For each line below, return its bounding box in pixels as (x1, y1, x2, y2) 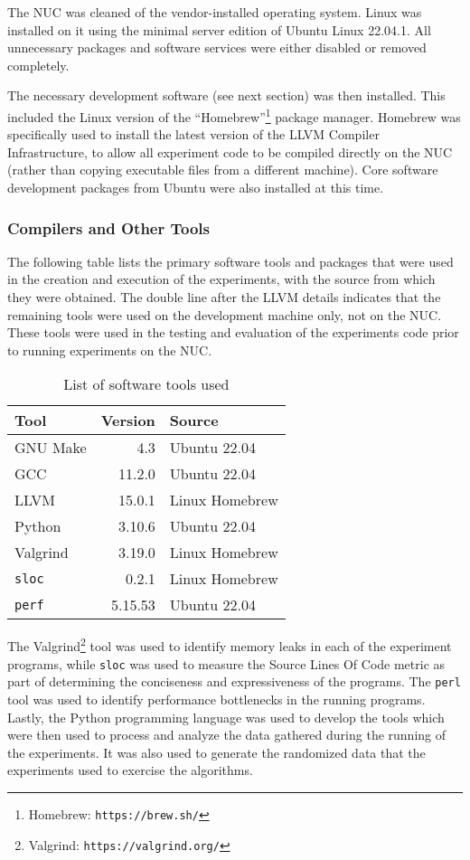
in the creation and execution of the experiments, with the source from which (7, 269, 436, 288)
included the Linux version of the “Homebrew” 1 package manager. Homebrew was (7, 104, 461, 126)
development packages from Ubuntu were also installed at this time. (7, 178, 384, 196)
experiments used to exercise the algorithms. (7, 761, 253, 780)
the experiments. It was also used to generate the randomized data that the (7, 742, 426, 761)
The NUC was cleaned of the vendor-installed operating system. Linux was (7, 3, 422, 21)
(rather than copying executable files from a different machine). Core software (7, 160, 438, 179)
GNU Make (14, 437, 87, 458)
